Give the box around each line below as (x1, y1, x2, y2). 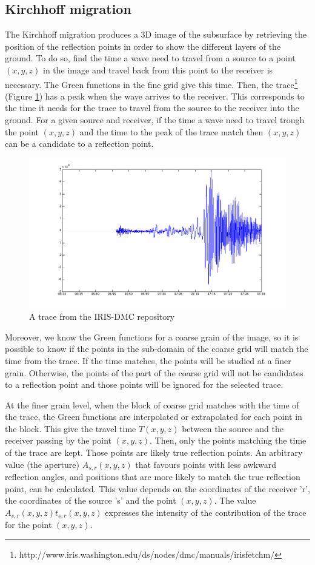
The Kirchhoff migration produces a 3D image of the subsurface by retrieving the (5, 28, 307, 41)
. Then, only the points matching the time (150, 434, 307, 447)
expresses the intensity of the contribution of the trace (105, 506, 307, 518)
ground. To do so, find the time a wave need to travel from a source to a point (5, 52, 296, 64)
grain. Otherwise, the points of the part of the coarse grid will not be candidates (5, 366, 303, 379)
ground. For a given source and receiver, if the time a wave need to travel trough (5, 113, 305, 126)
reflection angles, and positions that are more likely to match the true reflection (5, 470, 300, 483)
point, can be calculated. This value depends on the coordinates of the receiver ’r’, (5, 482, 310, 495)
